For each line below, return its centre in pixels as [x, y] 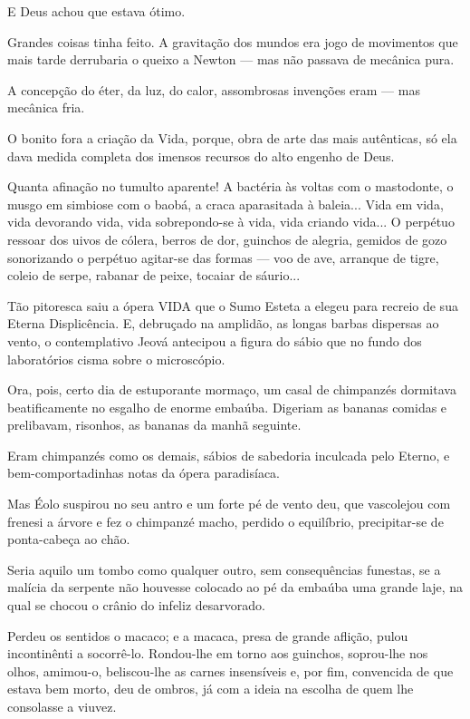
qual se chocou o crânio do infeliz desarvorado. [136, 605]
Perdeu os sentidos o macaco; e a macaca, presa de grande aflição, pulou [208, 635]
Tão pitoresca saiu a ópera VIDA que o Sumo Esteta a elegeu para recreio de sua [233, 305]
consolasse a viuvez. [62, 706]
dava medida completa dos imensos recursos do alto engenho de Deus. [201, 155]
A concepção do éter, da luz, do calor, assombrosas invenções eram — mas [214, 89]
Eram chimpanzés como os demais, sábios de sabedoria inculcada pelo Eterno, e [229, 455]
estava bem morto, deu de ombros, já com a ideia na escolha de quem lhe [211, 689]
